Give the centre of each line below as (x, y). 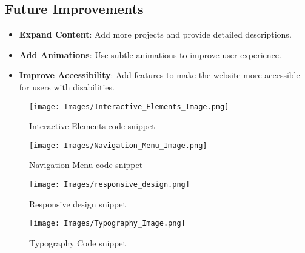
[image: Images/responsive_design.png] (109, 185)
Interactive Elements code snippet (92, 126)
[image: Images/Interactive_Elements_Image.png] (129, 106)
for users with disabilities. (67, 86)
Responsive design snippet (78, 204)
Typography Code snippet (78, 242)
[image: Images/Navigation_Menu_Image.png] (118, 145)
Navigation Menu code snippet (86, 165)
